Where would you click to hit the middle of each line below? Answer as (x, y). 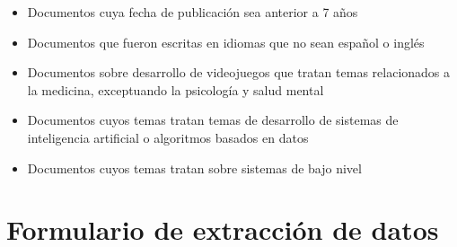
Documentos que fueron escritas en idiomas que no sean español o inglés (226, 42)
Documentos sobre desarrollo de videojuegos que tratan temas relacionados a (239, 72)
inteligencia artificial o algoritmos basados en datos (168, 137)
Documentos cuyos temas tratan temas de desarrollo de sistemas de (213, 120)
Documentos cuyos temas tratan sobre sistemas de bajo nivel (194, 168)
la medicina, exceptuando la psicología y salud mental (176, 89)
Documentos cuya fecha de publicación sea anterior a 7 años (193, 12)
